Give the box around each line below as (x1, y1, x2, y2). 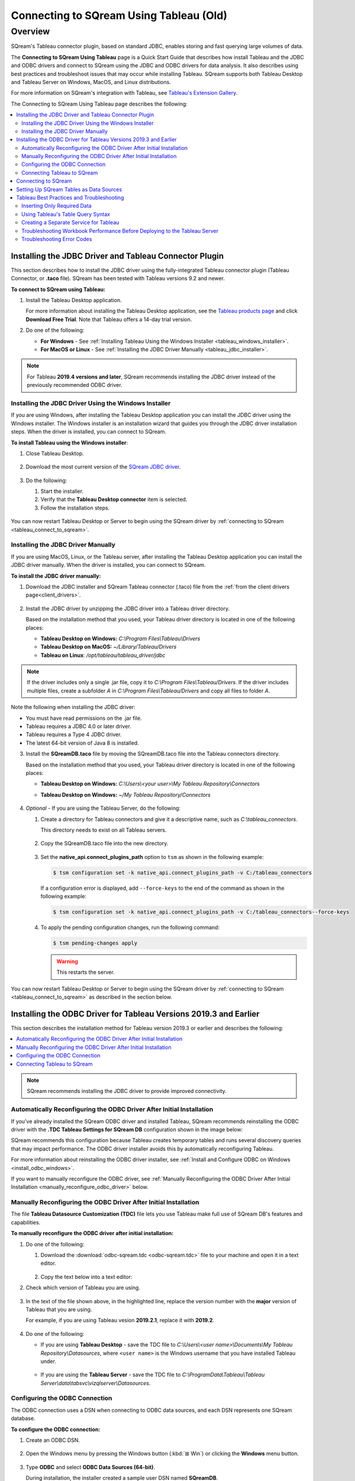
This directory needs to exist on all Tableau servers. (40, 826, 167, 834)
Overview (11, 26, 50, 37)
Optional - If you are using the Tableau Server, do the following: (25, 804, 180, 812)
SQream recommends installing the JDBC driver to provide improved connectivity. (27, 1088, 227, 1095)
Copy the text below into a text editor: (40, 1273, 133, 1280)
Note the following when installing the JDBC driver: (11, 704, 135, 711)
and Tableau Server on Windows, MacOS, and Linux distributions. (11, 78, 171, 85)
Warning (56, 958, 78, 965)
